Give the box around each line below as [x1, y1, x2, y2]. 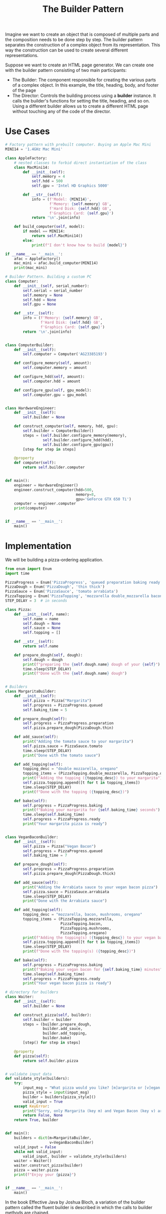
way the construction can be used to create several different [5, 47, 128, 53]
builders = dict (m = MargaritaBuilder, [14, 1135, 92, 1141]
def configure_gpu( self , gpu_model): [14, 388, 92, 393]
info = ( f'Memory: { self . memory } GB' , [23, 315, 103, 320]
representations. [5, 52, 39, 58]
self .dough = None [23, 621, 61, 626]
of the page [12, 88, 36, 94]
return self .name [23, 644, 58, 649]
